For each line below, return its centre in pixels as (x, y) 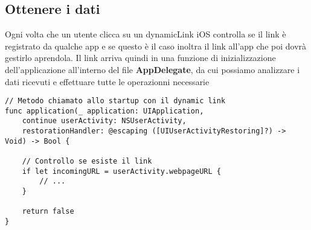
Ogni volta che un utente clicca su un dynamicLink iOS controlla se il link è (146, 34)
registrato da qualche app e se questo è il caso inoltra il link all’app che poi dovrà (156, 46)
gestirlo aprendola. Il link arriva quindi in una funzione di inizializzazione (140, 58)
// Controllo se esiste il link (87, 161)
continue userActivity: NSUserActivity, (104, 121)
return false (48, 212)
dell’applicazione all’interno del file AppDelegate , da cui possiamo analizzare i (152, 69)
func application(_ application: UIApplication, (104, 111)
